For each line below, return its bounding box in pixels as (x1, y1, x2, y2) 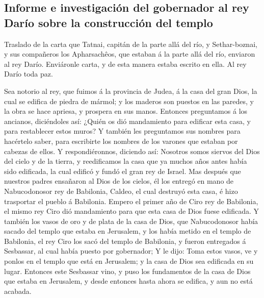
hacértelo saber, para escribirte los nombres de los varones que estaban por (4, 135, 238, 146)
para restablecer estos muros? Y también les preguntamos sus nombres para (4, 126, 241, 136)
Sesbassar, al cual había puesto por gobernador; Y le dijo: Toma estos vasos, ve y (4, 245, 258, 256)
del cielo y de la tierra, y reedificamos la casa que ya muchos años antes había (4, 156, 247, 166)
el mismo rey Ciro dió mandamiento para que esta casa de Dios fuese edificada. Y (4, 206, 259, 216)
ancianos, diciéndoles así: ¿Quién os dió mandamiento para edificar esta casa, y (4, 115, 251, 126)
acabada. (4, 285, 32, 296)
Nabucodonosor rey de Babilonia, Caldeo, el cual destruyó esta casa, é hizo (4, 185, 238, 196)
